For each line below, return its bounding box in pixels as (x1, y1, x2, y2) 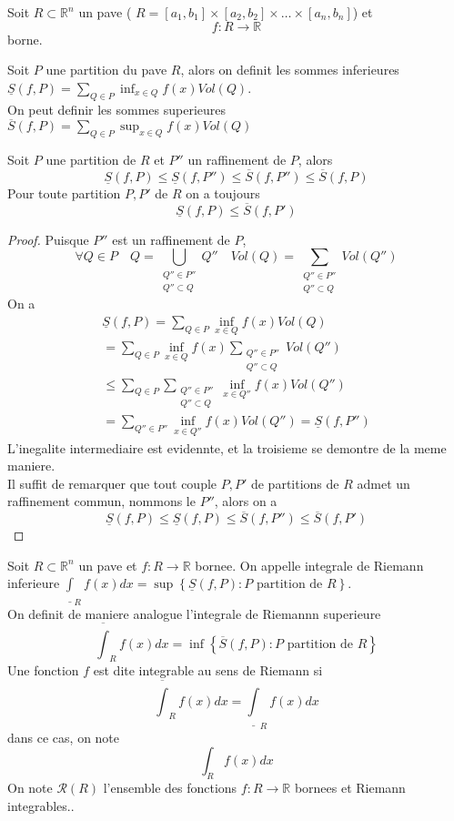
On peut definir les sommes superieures (7, 99, 227, 118)
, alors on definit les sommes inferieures (180, 60, 399, 79)
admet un (357, 473, 410, 492)
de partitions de (250, 473, 339, 492)
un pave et (78, 555, 137, 574)
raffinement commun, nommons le (7, 492, 196, 511)
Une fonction (7, 661, 79, 680)
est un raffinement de (112, 229, 230, 248)
